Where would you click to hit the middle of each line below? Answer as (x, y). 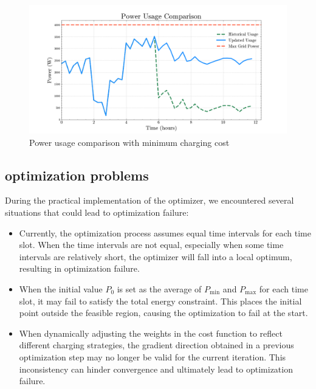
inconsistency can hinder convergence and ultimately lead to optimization (156, 369)
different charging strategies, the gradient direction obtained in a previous (156, 345)
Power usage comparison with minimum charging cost (129, 142)
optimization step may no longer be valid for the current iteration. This (153, 356)
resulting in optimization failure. (79, 268)
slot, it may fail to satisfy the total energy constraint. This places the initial (160, 301)
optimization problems (77, 175)
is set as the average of (159, 288)
